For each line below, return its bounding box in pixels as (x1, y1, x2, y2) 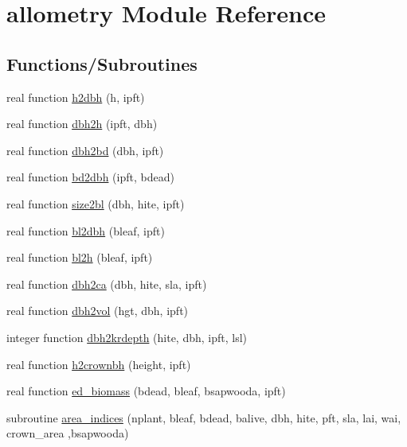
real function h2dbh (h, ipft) (6, 88, 145, 105)
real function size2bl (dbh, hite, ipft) (6, 195, 185, 212)
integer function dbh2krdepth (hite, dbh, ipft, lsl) (6, 328, 248, 345)
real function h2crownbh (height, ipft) (6, 356, 191, 372)
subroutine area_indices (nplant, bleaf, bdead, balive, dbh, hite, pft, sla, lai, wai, (6, 409, 401, 426)
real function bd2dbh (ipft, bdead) (6, 169, 174, 185)
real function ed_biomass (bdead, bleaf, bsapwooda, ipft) (6, 383, 286, 399)
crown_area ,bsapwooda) (6, 425, 129, 441)
